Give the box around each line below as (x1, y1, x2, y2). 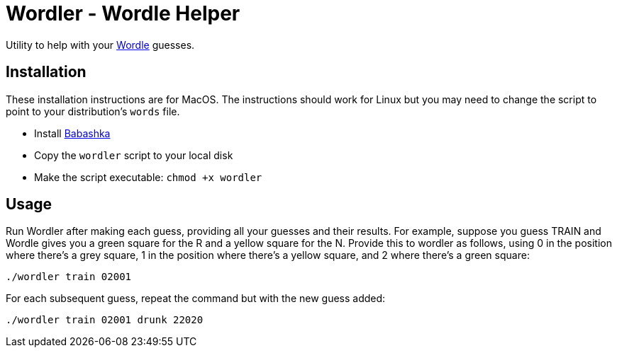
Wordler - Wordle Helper (6, 1, 240, 25)
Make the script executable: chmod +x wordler (34, 170, 262, 183)
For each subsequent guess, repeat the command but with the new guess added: (6, 292, 386, 305)
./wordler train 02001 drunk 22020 (6, 314, 204, 326)
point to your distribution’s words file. (6, 105, 180, 117)
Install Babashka (34, 127, 111, 139)
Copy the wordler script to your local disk (34, 149, 233, 161)
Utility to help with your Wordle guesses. (6, 38, 195, 51)
